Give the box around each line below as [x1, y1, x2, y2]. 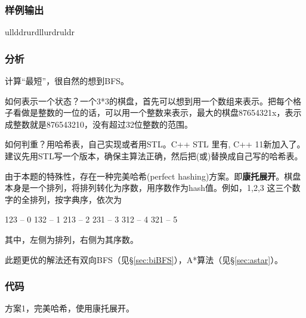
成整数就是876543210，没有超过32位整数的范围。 [5, 118, 193, 130]
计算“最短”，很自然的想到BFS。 [5, 75, 129, 87]
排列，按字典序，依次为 [29, 193, 122, 205]
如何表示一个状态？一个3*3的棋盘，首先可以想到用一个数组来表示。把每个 [5, 94, 293, 107]
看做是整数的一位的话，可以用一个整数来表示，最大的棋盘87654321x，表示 [13, 106, 302, 119]
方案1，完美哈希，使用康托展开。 [5, 302, 134, 314]
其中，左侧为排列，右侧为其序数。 [5, 233, 138, 245]
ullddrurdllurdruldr [5, 26, 75, 38]
